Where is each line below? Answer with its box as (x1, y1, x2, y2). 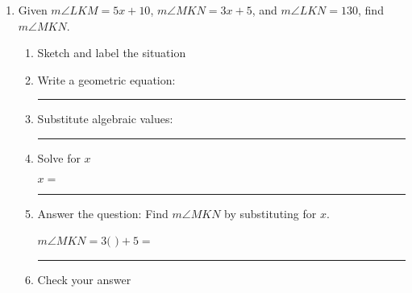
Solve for (37, 149, 81, 166)
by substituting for (224, 204, 317, 221)
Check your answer (37, 270, 131, 287)
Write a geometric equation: (37, 71, 176, 88)
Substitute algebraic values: (37, 110, 173, 127)
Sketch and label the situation (37, 44, 186, 61)
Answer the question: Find (37, 204, 169, 221)
